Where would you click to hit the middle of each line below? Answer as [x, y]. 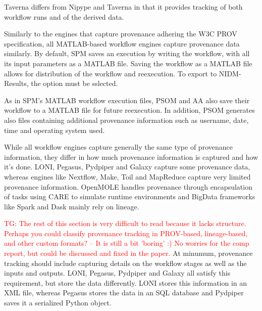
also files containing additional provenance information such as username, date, [126, 120]
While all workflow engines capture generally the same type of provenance [118, 147]
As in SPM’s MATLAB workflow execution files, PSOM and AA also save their [127, 100]
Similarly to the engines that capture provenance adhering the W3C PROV [121, 34]
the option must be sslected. [74, 83]
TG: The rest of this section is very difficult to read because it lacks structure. [125, 223]
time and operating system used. [55, 130]
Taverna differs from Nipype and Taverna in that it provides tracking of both [123, 7]
